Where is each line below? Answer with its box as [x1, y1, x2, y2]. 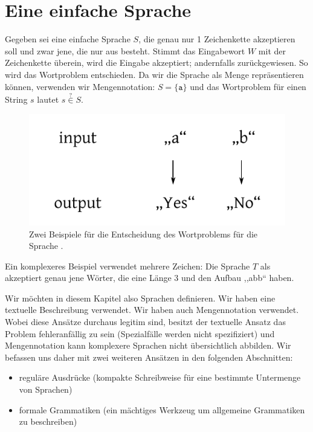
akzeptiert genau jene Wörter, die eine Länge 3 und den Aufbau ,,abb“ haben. [5, 271, 294, 284]
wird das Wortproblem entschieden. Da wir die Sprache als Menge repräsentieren [5, 68, 304, 80]
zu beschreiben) [19, 415, 77, 428]
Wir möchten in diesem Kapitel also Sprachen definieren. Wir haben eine [5, 291, 276, 304]
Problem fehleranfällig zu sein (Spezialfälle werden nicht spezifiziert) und [5, 327, 275, 340]
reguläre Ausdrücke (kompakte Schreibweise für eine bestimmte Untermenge [19, 371, 301, 384]
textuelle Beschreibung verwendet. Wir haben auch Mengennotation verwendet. [5, 303, 299, 316]
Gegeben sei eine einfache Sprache [5, 33, 131, 45]
